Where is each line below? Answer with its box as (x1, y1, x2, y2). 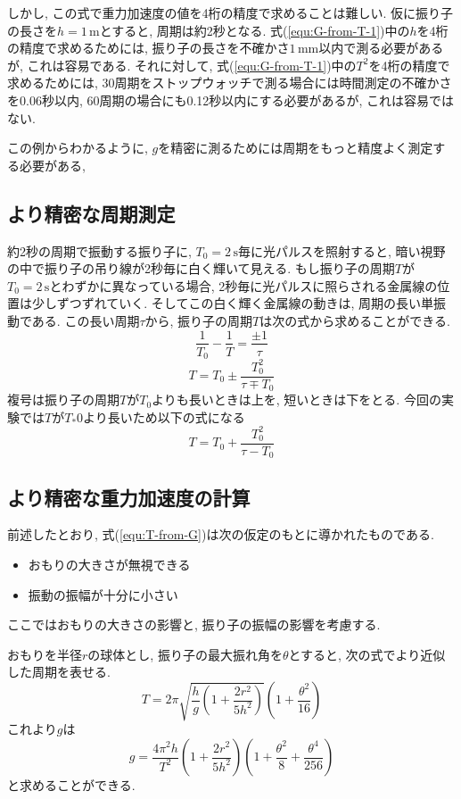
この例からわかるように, (7, 138, 148, 157)
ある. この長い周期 (31, 311, 140, 329)
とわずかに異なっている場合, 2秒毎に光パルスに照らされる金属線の (49, 276, 438, 295)
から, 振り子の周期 (144, 311, 253, 329)
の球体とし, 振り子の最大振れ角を (87, 645, 283, 663)
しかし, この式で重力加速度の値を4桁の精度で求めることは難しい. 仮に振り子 (7, 4, 454, 21)
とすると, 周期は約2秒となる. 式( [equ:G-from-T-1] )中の (99, 21, 410, 39)
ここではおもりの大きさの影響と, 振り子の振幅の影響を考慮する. (7, 615, 381, 634)
